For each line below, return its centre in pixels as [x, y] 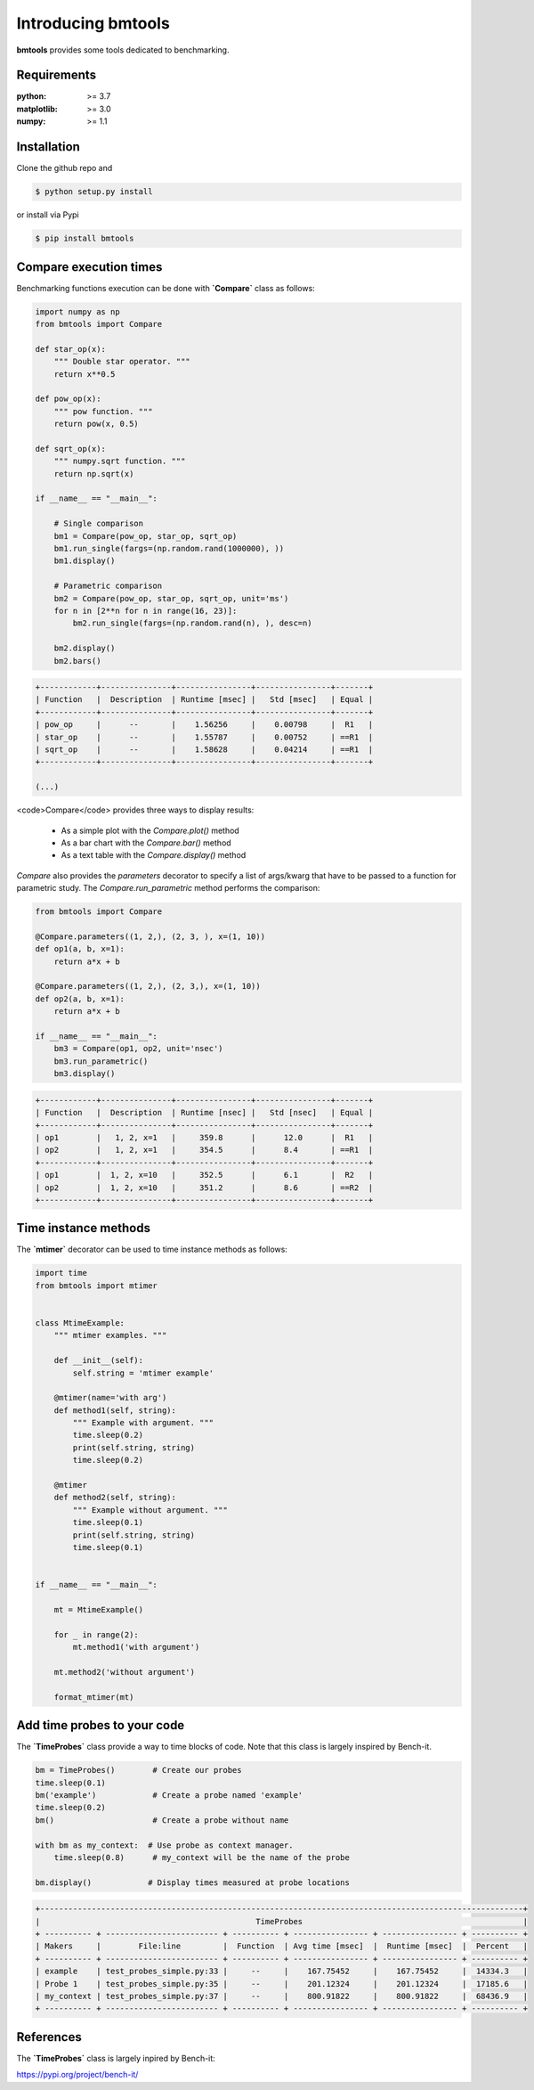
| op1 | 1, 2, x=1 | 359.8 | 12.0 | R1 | [204, 1137]
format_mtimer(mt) [94, 1697]
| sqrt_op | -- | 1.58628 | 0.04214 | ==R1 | [204, 750]
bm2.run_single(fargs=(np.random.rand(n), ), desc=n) [192, 623]
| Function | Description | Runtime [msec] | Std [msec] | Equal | [204, 700]
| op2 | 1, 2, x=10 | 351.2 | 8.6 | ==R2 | [204, 1188]
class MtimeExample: [80, 1323]
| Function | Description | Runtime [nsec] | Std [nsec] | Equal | [204, 1113]
